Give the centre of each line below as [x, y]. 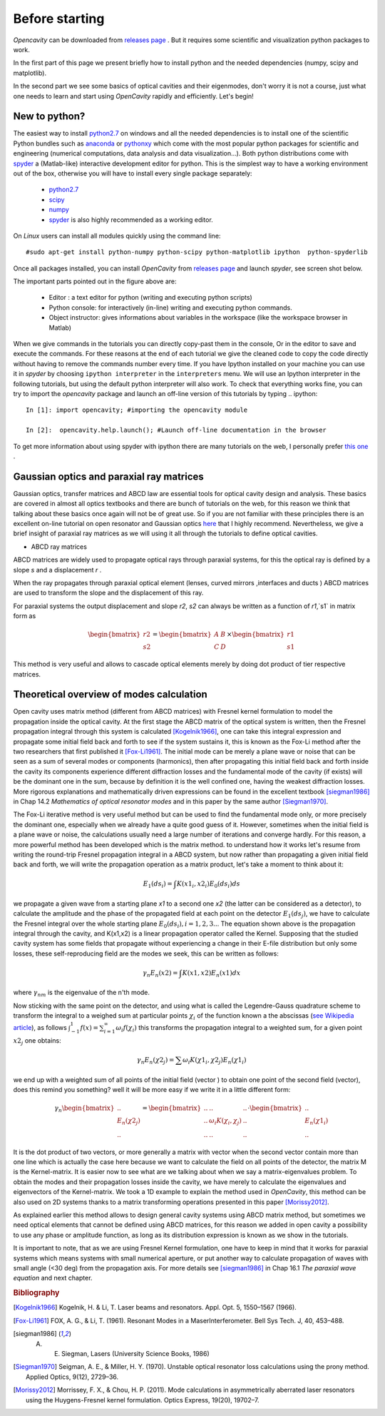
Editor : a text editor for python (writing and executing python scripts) [150, 298]
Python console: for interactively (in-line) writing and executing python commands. [170, 308]
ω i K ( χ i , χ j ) [226, 1122]
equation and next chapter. [53, 1278]
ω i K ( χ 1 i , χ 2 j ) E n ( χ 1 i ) [214, 1061]
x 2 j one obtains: [37, 1041]
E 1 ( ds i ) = [158, 885]
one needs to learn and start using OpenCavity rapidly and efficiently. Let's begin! [134, 96]
